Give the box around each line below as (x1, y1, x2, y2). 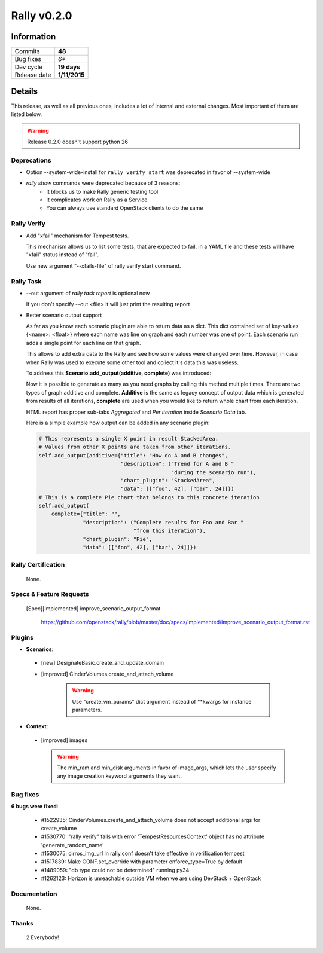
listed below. (11, 111, 42, 118)
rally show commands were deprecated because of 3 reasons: (26, 179, 181, 187)
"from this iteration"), (133, 527, 206, 534)
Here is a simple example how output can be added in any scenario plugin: (26, 419, 210, 426)
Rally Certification (11, 561, 65, 569)
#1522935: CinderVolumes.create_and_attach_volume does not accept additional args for (41, 816, 261, 823)
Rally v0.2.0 (11, 9, 72, 22)
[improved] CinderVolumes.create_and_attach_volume (41, 670, 174, 677)
